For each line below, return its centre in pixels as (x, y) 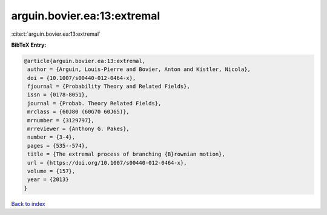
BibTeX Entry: (29, 45)
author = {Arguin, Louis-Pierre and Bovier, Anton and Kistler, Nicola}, (139, 69)
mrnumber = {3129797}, (61, 120)
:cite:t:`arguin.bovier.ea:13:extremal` (56, 34)
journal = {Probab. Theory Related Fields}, (94, 103)
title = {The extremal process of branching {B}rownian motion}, (126, 154)
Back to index (28, 203)
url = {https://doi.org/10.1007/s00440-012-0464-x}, (107, 163)
